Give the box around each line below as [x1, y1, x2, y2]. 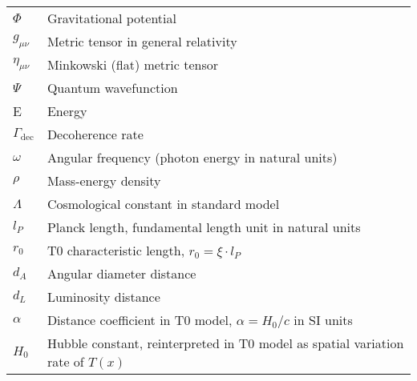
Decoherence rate [47, 125, 144, 143]
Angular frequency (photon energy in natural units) [47, 148, 338, 166]
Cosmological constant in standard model [47, 195, 280, 213]
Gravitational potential [47, 9, 176, 27]
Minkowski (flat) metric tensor [47, 55, 219, 74]
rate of [47, 352, 84, 371]
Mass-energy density [47, 171, 161, 190]
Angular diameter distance [47, 264, 196, 283]
